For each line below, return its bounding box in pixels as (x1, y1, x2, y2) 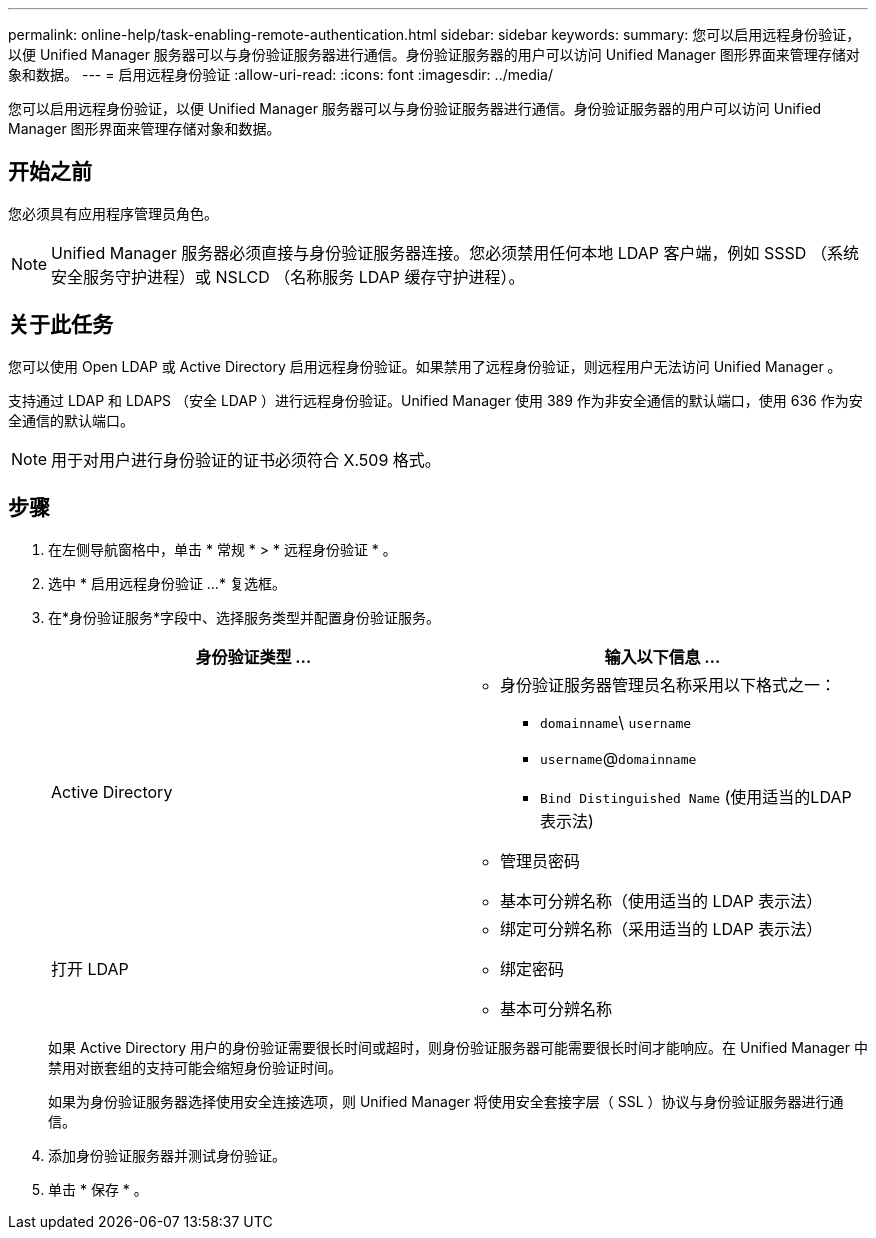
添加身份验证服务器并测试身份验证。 (48, 1146, 286, 1164)
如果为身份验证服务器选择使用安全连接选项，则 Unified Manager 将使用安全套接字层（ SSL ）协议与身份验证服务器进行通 (48, 1092, 844, 1110)
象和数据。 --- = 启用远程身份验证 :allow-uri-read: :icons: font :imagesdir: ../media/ (8, 66, 554, 83)
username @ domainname (540, 747, 697, 768)
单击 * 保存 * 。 (48, 1180, 148, 1198)
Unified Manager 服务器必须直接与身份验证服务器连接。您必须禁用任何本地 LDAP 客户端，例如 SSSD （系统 (51, 242, 859, 263)
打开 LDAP (51, 958, 129, 979)
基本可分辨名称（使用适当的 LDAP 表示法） (500, 890, 823, 911)
